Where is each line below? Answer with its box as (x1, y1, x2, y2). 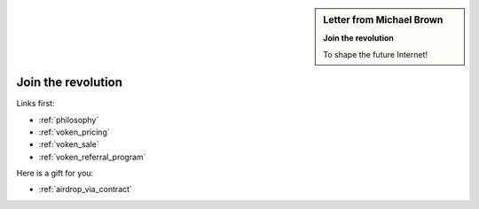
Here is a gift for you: (16, 168, 94, 179)
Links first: (16, 98, 55, 109)
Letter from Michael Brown (323, 14, 444, 26)
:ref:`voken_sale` (38, 139, 99, 150)
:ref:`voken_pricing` (38, 127, 110, 137)
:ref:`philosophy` (38, 114, 99, 125)
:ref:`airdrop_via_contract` (38, 184, 133, 195)
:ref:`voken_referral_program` (38, 151, 146, 162)
